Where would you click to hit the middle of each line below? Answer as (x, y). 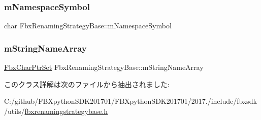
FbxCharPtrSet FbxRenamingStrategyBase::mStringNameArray (104, 67)
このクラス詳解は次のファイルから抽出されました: (87, 84)
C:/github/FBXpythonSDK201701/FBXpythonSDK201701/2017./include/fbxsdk (130, 101)
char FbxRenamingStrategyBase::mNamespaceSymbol (88, 26)
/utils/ (14, 111)
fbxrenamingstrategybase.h (66, 111)
